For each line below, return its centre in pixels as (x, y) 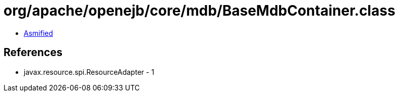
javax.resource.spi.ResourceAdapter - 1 (89, 72)
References (33, 53)
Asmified (39, 33)
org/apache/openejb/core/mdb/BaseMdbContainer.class (199, 11)
